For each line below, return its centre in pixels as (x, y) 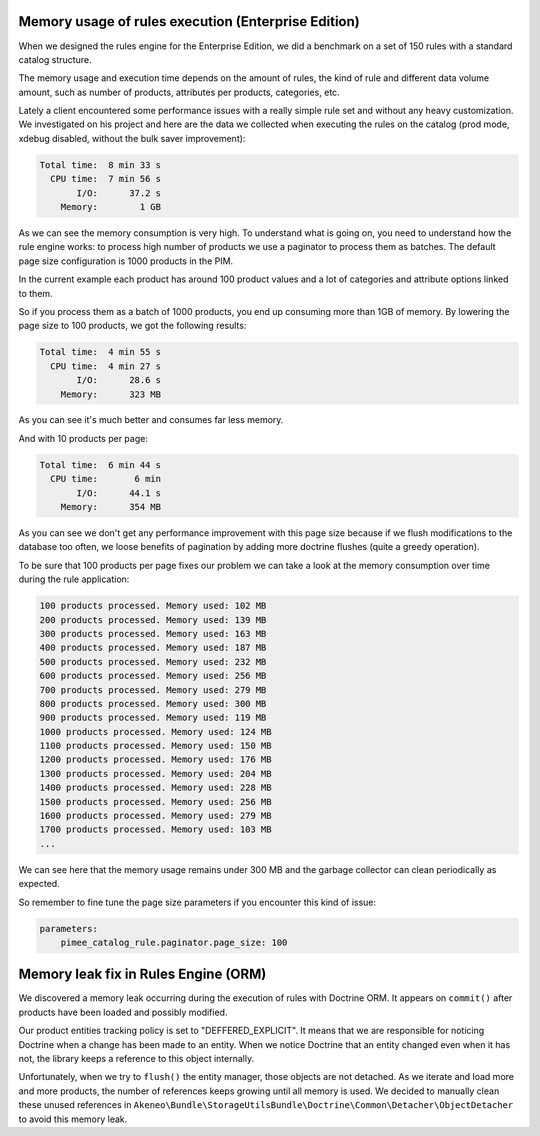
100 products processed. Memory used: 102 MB (153, 606)
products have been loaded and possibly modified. (123, 1012)
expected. (39, 884)
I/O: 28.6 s (119, 380)
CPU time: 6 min (106, 479)
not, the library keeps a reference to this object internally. (136, 1059)
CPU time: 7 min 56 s (106, 179)
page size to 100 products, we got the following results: (132, 326)
